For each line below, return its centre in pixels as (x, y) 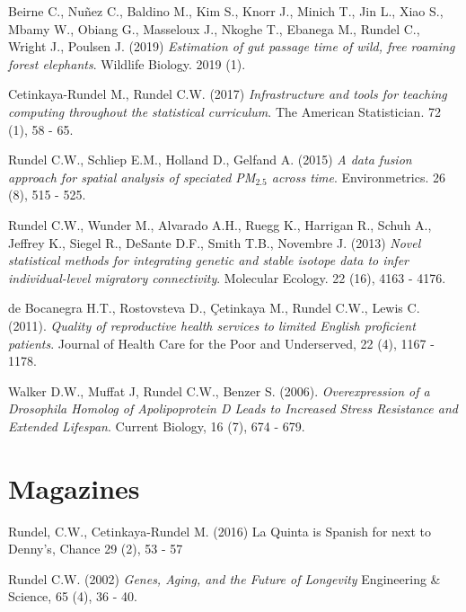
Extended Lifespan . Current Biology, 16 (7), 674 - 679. (157, 426)
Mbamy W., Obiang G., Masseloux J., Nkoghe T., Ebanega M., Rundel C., (214, 28)
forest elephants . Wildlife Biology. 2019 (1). (127, 63)
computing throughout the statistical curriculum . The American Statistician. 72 (224, 111)
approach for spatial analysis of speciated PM (132, 177)
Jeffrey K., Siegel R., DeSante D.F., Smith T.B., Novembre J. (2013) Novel (215, 242)
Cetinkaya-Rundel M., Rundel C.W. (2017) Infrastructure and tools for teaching (228, 94)
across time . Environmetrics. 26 (359, 177)
